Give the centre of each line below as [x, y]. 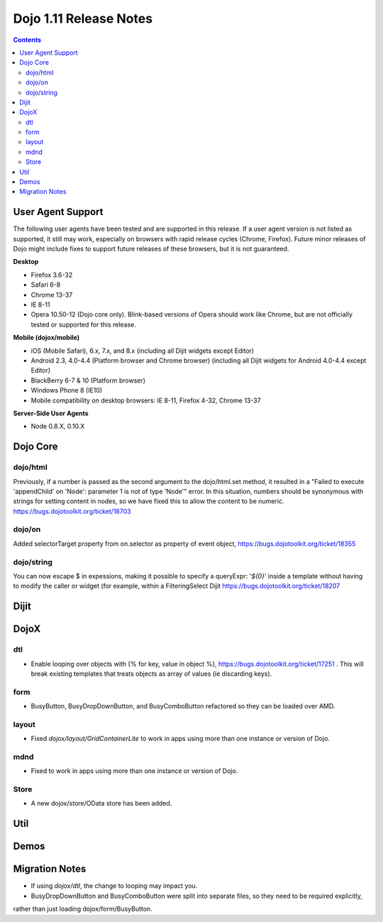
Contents [27, 40]
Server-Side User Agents [51, 413]
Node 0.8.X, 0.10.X [58, 427]
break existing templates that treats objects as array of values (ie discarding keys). [151, 674]
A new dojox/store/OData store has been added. [101, 803]
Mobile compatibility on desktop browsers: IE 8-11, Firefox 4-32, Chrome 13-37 [146, 400]
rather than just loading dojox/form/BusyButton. [83, 909]
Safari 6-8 [46, 285]
